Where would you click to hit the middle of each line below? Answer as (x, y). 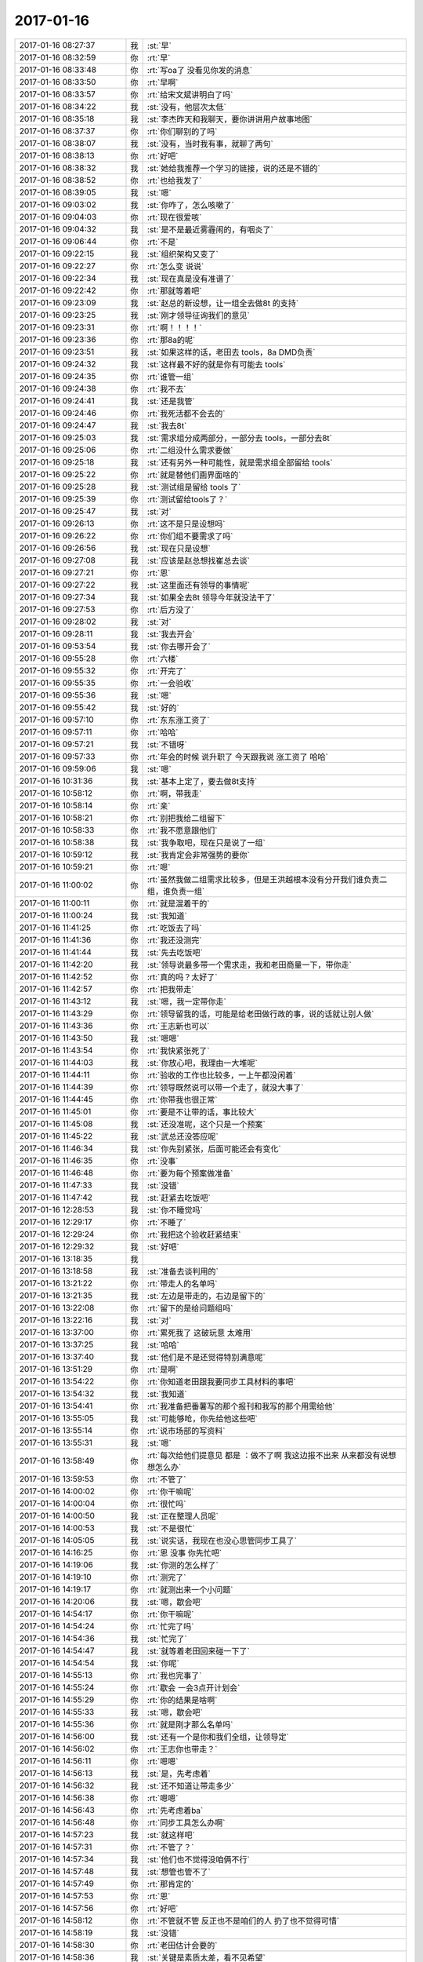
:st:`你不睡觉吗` (175, 1210)
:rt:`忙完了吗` (170, 1626)
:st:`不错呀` (167, 744)
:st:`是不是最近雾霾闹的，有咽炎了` (210, 229)
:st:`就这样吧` (171, 1835)
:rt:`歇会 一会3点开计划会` (193, 1687)
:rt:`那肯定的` (170, 1884)
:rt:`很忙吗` (166, 1504)
